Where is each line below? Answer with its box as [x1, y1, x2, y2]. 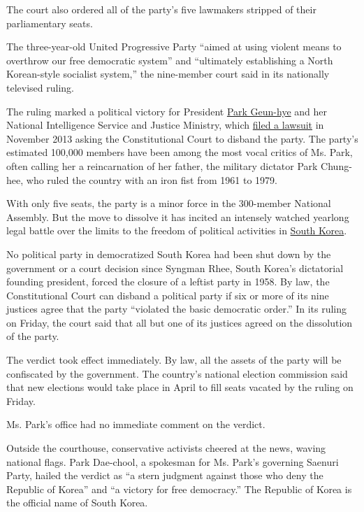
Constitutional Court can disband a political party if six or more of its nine [6, 287, 329, 302]
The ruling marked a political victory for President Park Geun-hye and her [6, 104, 328, 118]
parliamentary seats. [6, 15, 93, 30]
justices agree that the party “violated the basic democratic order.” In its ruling [6, 301, 347, 316]
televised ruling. [6, 80, 74, 94]
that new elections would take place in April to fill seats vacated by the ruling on [6, 380, 354, 394]
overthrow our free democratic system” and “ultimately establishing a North [6, 52, 333, 67]
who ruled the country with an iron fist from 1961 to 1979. [26, 172, 277, 187]
